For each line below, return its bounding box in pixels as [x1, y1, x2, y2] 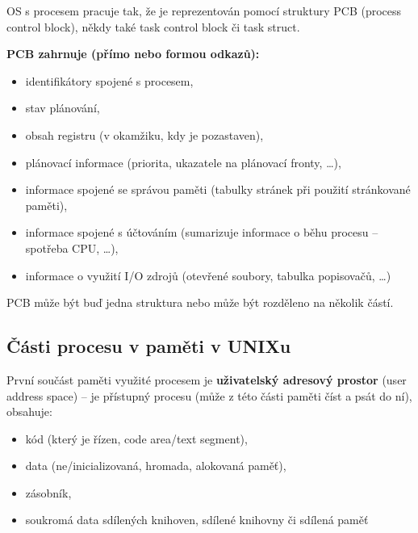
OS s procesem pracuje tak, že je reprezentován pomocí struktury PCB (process [6, 2, 402, 19]
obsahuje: [6, 403, 52, 420]
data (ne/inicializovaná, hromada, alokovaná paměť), [25, 457, 286, 474]
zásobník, [25, 484, 72, 501]
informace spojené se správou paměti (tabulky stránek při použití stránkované [25, 181, 411, 198]
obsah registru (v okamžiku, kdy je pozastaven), [25, 126, 264, 143]
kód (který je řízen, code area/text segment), [25, 430, 248, 447]
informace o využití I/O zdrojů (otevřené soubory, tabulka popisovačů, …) [25, 266, 391, 283]
